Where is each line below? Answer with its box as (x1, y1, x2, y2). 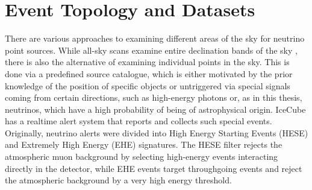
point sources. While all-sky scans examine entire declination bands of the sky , (5, 43, 298, 56)
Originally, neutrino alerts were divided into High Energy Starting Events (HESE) (5, 126, 308, 139)
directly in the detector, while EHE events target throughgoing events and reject (5, 162, 302, 174)
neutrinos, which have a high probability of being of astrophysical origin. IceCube (5, 103, 306, 115)
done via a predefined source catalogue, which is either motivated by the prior (5, 67, 293, 80)
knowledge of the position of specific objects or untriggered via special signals (5, 79, 290, 92)
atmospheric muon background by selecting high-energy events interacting (5, 150, 278, 163)
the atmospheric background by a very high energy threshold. (5, 174, 232, 186)
